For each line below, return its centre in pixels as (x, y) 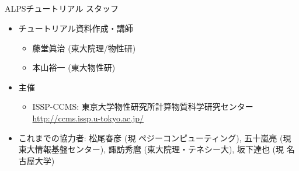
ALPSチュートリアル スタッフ (62, 8)
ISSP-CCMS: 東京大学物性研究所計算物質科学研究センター (143, 107)
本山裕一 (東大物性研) (74, 67)
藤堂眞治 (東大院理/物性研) (84, 48)
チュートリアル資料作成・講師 (76, 28)
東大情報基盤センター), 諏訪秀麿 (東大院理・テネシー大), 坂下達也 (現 (151, 149)
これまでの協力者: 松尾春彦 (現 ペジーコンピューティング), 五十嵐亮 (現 (155, 137)
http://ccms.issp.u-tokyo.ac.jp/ (88, 118)
